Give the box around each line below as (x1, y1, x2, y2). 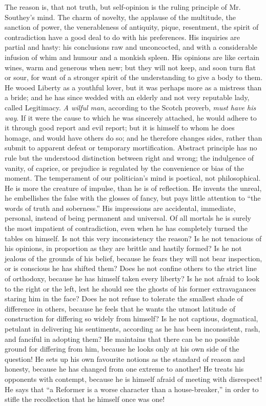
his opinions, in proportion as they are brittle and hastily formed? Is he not (5, 243, 242, 254)
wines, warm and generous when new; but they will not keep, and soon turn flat (5, 62, 256, 72)
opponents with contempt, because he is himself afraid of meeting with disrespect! (5, 373, 262, 384)
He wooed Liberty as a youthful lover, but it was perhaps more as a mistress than (5, 82, 262, 92)
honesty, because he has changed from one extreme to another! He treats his (5, 363, 244, 374)
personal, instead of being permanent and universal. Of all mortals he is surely (5, 212, 251, 223)
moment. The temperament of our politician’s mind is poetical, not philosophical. (5, 172, 261, 183)
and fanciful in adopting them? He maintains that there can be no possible (5, 333, 240, 344)
